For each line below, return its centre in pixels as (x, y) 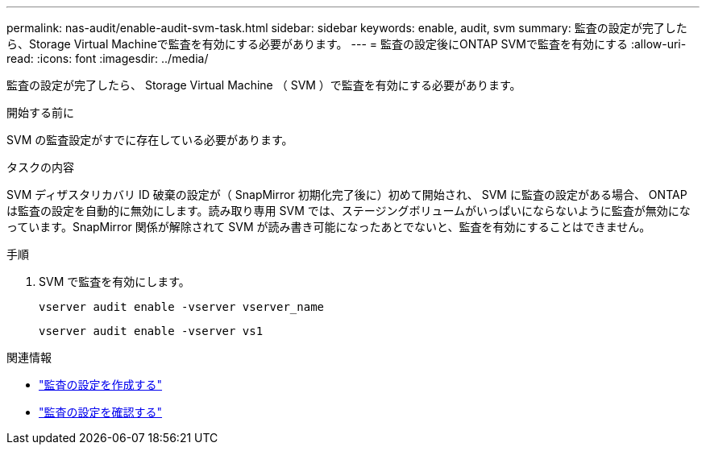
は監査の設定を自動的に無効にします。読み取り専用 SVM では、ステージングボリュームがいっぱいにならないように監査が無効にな (349, 211)
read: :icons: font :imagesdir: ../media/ (108, 58)
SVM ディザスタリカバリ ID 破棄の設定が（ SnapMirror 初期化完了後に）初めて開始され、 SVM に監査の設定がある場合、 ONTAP (347, 194)
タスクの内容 (40, 167)
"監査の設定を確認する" (101, 412)
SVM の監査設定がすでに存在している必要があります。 (150, 140)
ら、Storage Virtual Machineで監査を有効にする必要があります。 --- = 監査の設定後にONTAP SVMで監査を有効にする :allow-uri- (347, 44)
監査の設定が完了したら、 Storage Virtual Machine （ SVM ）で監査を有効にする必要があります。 (264, 85)
